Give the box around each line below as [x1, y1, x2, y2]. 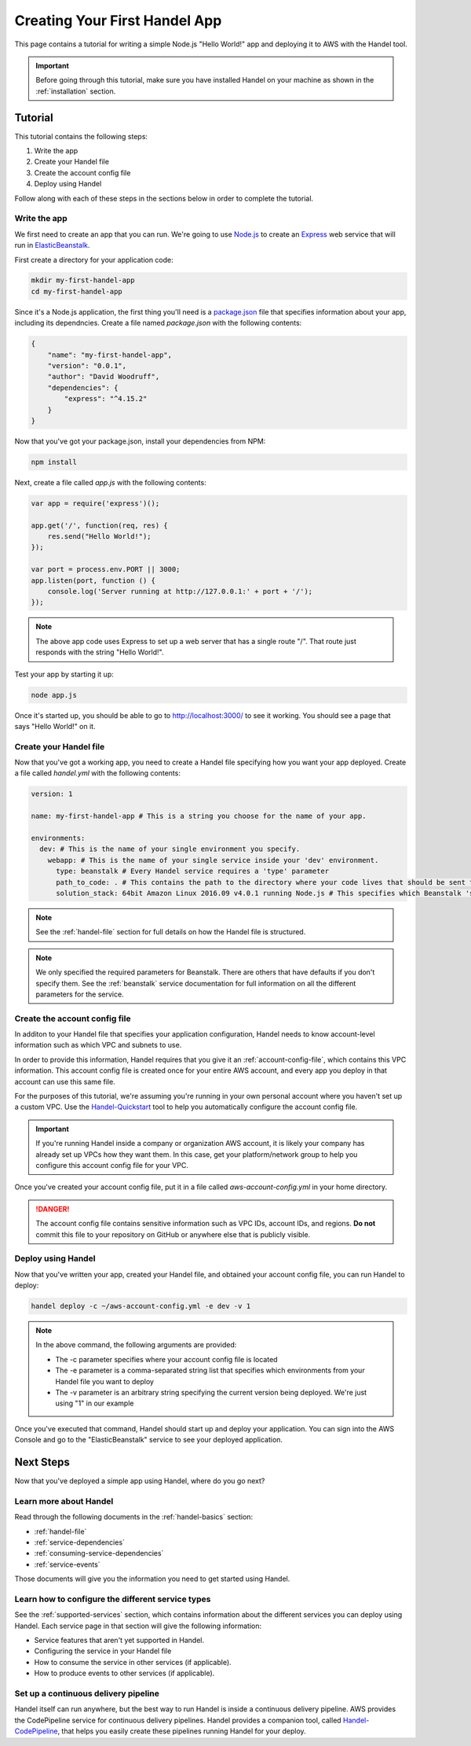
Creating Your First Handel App [14, 12, 222, 29]
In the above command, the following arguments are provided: [35, 1340, 237, 1350]
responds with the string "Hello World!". [35, 647, 164, 657]
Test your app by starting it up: [14, 669, 114, 679]
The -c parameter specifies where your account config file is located [55, 1354, 278, 1364]
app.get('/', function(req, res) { [31, 521, 168, 530]
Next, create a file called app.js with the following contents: [14, 477, 207, 487]
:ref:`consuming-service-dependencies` [34, 1549, 164, 1558]
